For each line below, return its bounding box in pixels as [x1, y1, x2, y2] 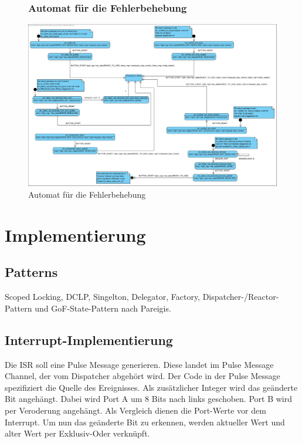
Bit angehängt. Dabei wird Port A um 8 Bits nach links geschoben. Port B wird [5, 393, 292, 405]
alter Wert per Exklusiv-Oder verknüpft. [5, 427, 150, 439]
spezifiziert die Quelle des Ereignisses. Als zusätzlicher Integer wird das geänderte [5, 381, 298, 393]
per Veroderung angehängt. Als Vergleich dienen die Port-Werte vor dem [5, 404, 266, 416]
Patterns [5, 263, 58, 281]
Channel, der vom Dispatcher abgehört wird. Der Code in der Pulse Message [5, 370, 280, 382]
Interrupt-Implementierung [5, 330, 173, 349]
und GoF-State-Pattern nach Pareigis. [35, 302, 171, 314]
